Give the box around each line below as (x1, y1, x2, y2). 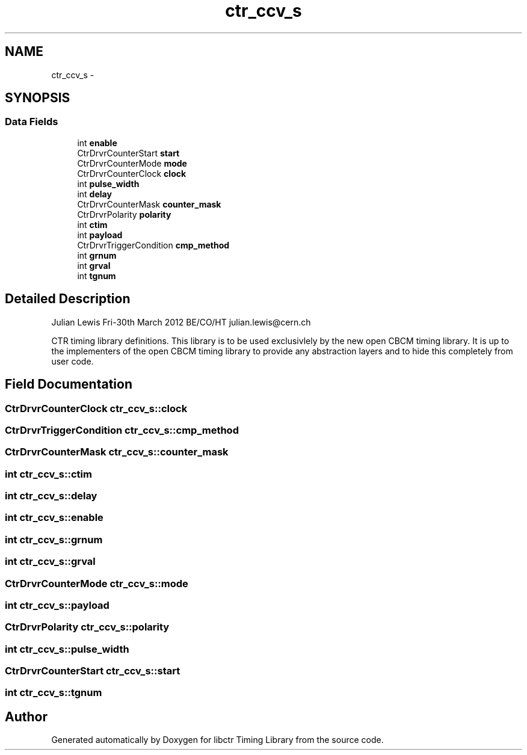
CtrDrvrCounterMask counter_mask (77, 199, 221, 209)
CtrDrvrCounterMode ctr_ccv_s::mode (5, 577, 188, 590)
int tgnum (77, 270, 116, 281)
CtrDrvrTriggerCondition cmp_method (77, 239, 230, 250)
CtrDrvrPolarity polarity (77, 209, 171, 220)
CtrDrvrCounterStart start (77, 147, 180, 158)
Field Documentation (5, 377, 132, 392)
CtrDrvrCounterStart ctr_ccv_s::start (5, 665, 180, 677)
